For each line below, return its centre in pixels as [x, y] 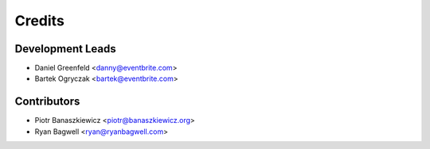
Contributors [47, 102]
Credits [40, 21]
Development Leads [66, 49]
